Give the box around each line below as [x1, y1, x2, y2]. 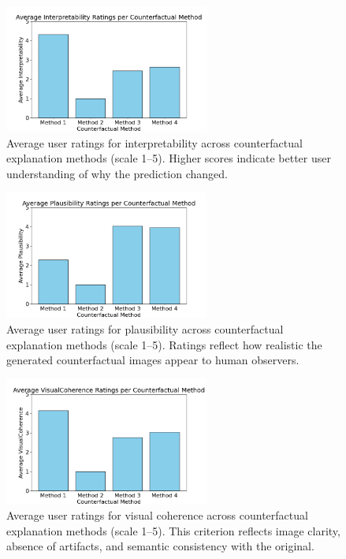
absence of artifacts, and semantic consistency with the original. [6, 538, 314, 554]
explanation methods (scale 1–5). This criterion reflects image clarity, [6, 522, 340, 539]
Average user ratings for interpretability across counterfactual [6, 134, 303, 151]
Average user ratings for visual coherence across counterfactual [6, 507, 308, 524]
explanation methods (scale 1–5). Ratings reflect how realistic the [6, 336, 322, 352]
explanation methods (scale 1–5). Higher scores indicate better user [6, 150, 331, 166]
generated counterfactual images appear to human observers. [6, 352, 299, 368]
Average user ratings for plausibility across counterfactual [6, 320, 284, 337]
